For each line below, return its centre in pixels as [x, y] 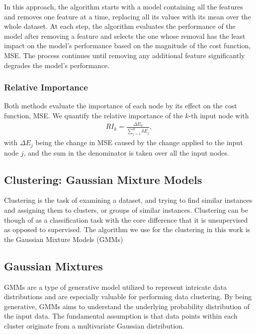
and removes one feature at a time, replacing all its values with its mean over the [128, 16]
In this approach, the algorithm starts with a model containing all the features [124, 6]
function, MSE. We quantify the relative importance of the [93, 115]
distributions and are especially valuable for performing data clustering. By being [128, 296]
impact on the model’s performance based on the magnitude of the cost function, [128, 45]
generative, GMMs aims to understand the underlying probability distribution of [127, 306]
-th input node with [219, 115]
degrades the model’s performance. [57, 65]
